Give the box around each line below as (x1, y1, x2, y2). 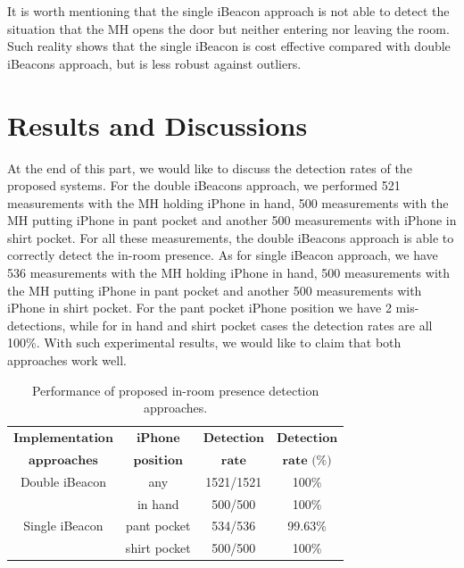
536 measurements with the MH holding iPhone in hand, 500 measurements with (7, 263, 451, 282)
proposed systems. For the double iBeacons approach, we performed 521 (7, 176, 401, 195)
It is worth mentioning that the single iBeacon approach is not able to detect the (7, 2, 450, 20)
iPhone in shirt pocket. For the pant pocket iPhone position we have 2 (7, 298, 392, 317)
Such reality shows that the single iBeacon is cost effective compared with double (7, 37, 451, 55)
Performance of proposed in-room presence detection (31, 380, 319, 399)
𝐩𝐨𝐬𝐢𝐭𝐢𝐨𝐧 (133, 454, 184, 467)
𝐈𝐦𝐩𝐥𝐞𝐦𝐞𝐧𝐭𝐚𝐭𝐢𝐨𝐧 (13, 432, 113, 446)
